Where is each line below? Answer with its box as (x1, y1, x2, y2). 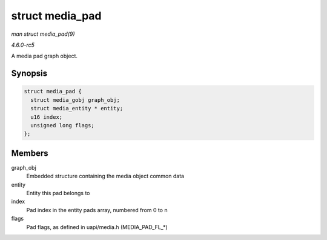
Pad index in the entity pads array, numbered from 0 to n (26, 206, 168, 213)
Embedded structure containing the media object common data (26, 173, 185, 180)
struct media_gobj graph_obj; (30, 96, 121, 103)
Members (11, 148, 48, 158)
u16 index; (30, 113, 63, 121)
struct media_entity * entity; (30, 105, 124, 112)
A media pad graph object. (11, 52, 78, 60)
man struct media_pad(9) (11, 30, 75, 38)
